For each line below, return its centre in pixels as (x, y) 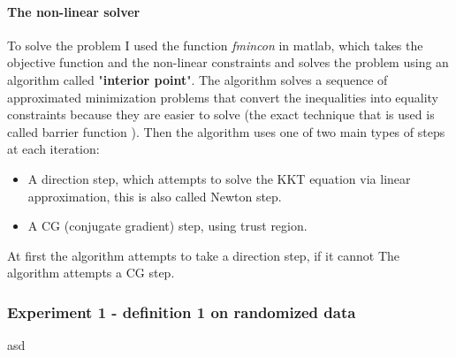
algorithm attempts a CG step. (91, 273)
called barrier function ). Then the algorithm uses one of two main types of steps (226, 131)
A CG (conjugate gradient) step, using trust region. (167, 226)
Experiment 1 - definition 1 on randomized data (182, 311)
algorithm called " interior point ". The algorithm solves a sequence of (198, 79)
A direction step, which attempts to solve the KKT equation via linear (219, 178)
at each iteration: (53, 149)
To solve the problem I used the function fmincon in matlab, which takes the (215, 45)
